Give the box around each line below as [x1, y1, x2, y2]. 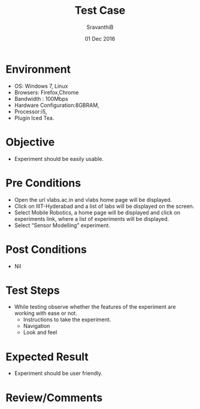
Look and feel [23, 329, 57, 336]
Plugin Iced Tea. [14, 114, 54, 121]
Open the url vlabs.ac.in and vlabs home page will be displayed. [14, 196, 172, 203]
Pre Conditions [5, 176, 81, 190]
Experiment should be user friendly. [14, 370, 103, 377]
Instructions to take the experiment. [23, 316, 111, 323]
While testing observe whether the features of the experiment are [14, 303, 176, 311]
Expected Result [5, 350, 89, 363]
